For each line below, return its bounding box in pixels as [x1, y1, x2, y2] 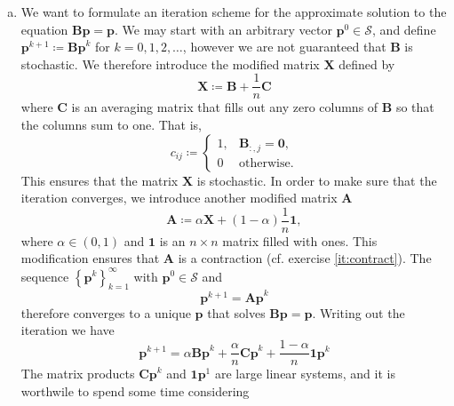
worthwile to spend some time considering [20, 381, 250, 400]
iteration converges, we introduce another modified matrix [20, 188, 338, 207]
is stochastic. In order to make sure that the [196, 171, 437, 189]
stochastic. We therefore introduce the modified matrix [20, 54, 320, 73]
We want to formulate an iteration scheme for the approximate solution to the [20, 3, 447, 20]
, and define [372, 20, 436, 38]
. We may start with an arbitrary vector [115, 20, 332, 38]
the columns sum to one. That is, [20, 115, 203, 134]
